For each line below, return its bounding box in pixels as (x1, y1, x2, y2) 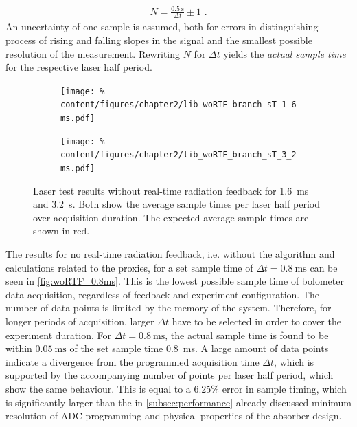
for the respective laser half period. (5, 60, 152, 74)
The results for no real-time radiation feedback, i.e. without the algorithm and (5, 247, 335, 261)
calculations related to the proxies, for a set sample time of (5, 260, 253, 274)
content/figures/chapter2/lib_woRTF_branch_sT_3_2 (60, 150, 297, 160)
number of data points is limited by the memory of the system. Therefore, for (5, 300, 332, 315)
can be (310, 260, 338, 274)
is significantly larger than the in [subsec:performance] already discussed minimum (5, 395, 352, 409)
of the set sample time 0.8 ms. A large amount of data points (69, 341, 329, 355)
